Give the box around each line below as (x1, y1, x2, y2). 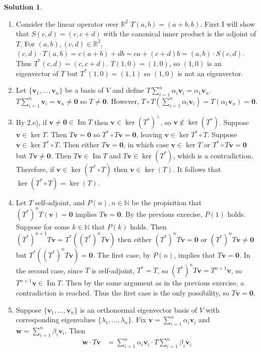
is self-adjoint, (91, 265, 135, 275)
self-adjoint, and (35, 197, 85, 207)
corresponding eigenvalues (16, 314, 96, 325)
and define (112, 85, 144, 95)
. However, (106, 95, 139, 106)
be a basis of (65, 85, 104, 95)
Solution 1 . (4, 2, 42, 12)
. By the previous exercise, (121, 208, 203, 219)
